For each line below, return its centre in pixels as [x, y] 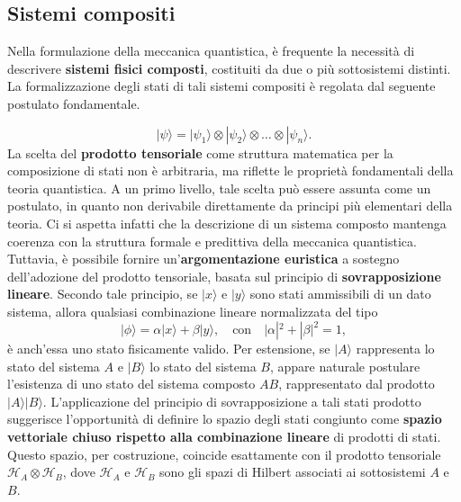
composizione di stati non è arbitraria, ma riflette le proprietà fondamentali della [230, 170]
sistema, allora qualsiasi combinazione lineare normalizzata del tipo [193, 311]
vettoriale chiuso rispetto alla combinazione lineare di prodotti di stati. [224, 436]
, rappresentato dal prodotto [357, 384]
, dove [79, 472]
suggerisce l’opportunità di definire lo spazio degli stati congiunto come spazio [225, 419]
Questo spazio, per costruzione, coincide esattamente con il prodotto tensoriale [224, 454]
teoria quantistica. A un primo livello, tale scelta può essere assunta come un [219, 188]
